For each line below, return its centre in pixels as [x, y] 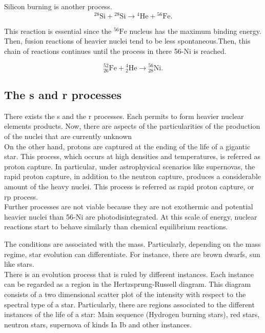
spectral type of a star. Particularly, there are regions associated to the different [129, 304]
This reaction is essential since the [58, 31]
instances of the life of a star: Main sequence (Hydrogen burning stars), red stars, [132, 314]
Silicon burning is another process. [58, 6]
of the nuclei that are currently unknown [68, 136]
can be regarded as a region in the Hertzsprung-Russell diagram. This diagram [128, 284]
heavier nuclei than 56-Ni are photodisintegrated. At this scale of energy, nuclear [131, 216]
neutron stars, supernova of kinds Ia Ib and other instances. [98, 324]
